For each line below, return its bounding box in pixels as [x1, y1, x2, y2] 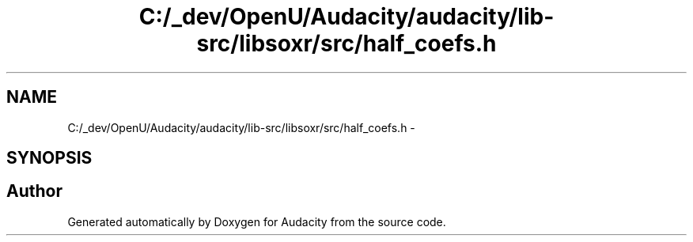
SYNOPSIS [6, 148, 93, 168]
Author [6, 181, 62, 202]
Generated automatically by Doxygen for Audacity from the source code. [67, 214, 446, 229]
